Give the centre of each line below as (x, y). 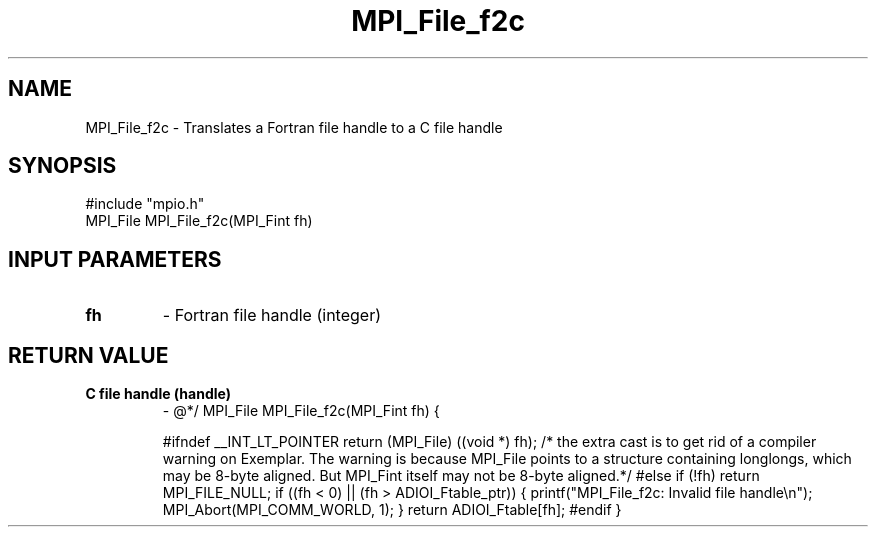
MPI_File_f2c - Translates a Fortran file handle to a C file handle (294, 127)
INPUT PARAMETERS (115, 259)
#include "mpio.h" (145, 204)
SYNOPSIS (62, 166)
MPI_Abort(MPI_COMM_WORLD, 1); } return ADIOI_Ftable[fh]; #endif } (392, 510)
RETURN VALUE (88, 355)
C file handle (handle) (158, 394)
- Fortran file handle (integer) (271, 315)
